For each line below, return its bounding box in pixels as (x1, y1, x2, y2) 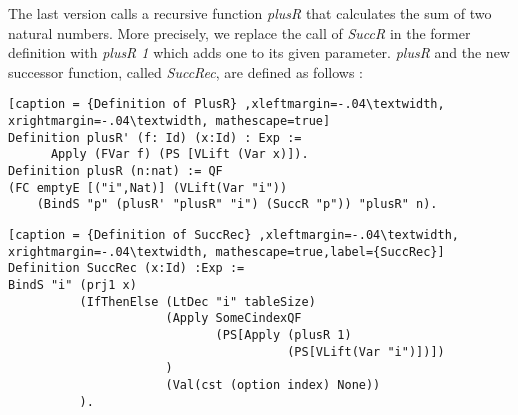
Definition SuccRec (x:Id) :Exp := (8, 261, 245, 276)
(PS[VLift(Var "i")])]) (287, 344, 445, 359)
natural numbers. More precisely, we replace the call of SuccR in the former (8, 22, 471, 43)
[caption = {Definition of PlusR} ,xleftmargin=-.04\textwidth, (8, 97, 445, 112)
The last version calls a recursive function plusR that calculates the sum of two (8, 3, 492, 23)
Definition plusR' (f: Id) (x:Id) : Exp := (8, 130, 302, 145)
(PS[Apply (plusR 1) (215, 327, 352, 342)
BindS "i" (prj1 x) (8, 277, 137, 292)
